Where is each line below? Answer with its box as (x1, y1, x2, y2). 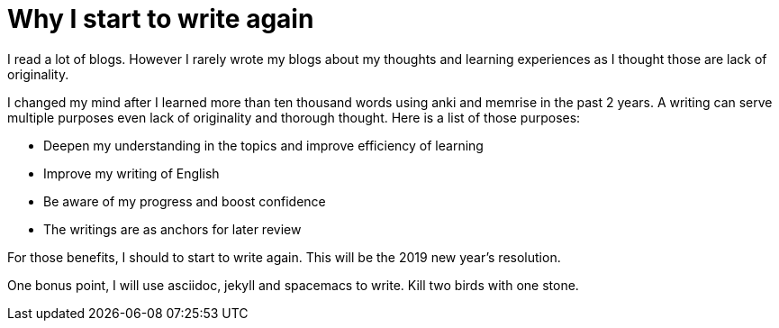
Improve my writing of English (43, 165, 220, 181)
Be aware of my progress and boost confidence (43, 193, 326, 209)
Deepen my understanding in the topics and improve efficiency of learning (43, 137, 484, 153)
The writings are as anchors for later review (43, 221, 302, 237)
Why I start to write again (7, 4, 314, 34)
